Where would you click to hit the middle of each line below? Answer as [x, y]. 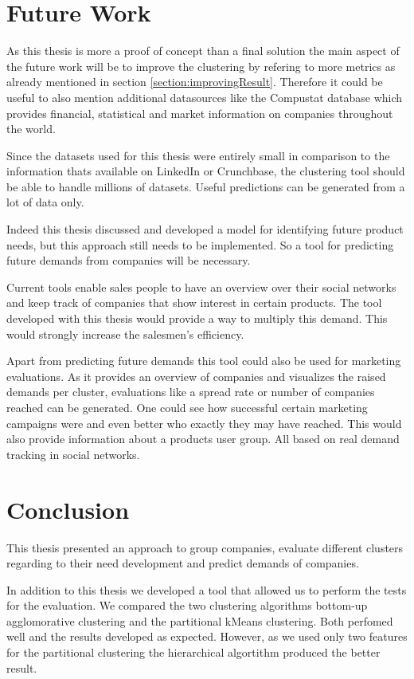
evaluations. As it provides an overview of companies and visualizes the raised [196, 376]
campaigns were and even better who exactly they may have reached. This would [204, 423]
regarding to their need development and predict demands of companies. [183, 563]
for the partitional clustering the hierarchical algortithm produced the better [193, 652]
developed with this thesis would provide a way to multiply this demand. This [197, 318]
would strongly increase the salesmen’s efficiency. [125, 334]
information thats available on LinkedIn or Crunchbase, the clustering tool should [206, 171]
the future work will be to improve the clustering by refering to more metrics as [201, 66]
